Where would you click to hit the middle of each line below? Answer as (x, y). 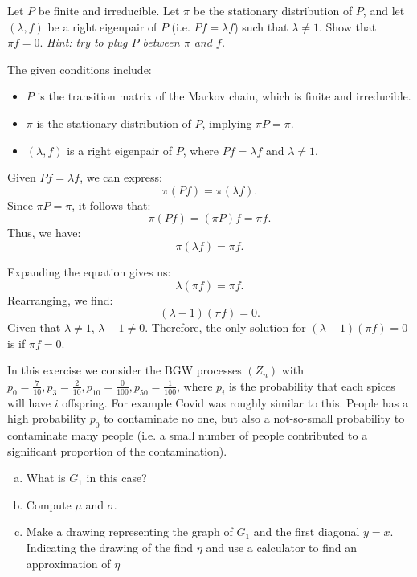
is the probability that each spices (312, 385)
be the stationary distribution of (273, 10)
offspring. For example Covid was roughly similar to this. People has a (235, 402)
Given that (34, 327)
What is (46, 478)
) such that (261, 26)
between (161, 42)
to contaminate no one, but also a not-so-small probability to (254, 418)
